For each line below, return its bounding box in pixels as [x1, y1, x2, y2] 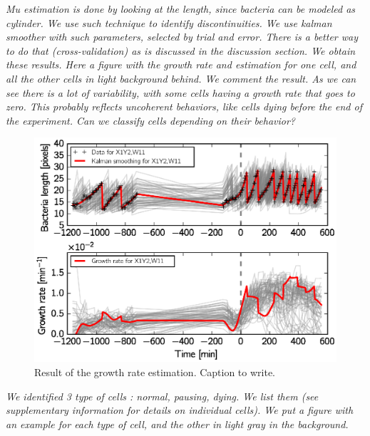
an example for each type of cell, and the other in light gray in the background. [6, 416, 349, 431]
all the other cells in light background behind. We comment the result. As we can [6, 71, 356, 85]
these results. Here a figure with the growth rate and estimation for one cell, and [6, 57, 356, 72]
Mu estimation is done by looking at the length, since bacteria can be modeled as [6, 1, 356, 16]
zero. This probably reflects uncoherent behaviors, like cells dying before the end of [6, 99, 362, 114]
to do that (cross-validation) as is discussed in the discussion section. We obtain [6, 43, 356, 58]
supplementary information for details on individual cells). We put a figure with [6, 403, 354, 417]
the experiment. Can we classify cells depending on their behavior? [6, 113, 296, 128]
